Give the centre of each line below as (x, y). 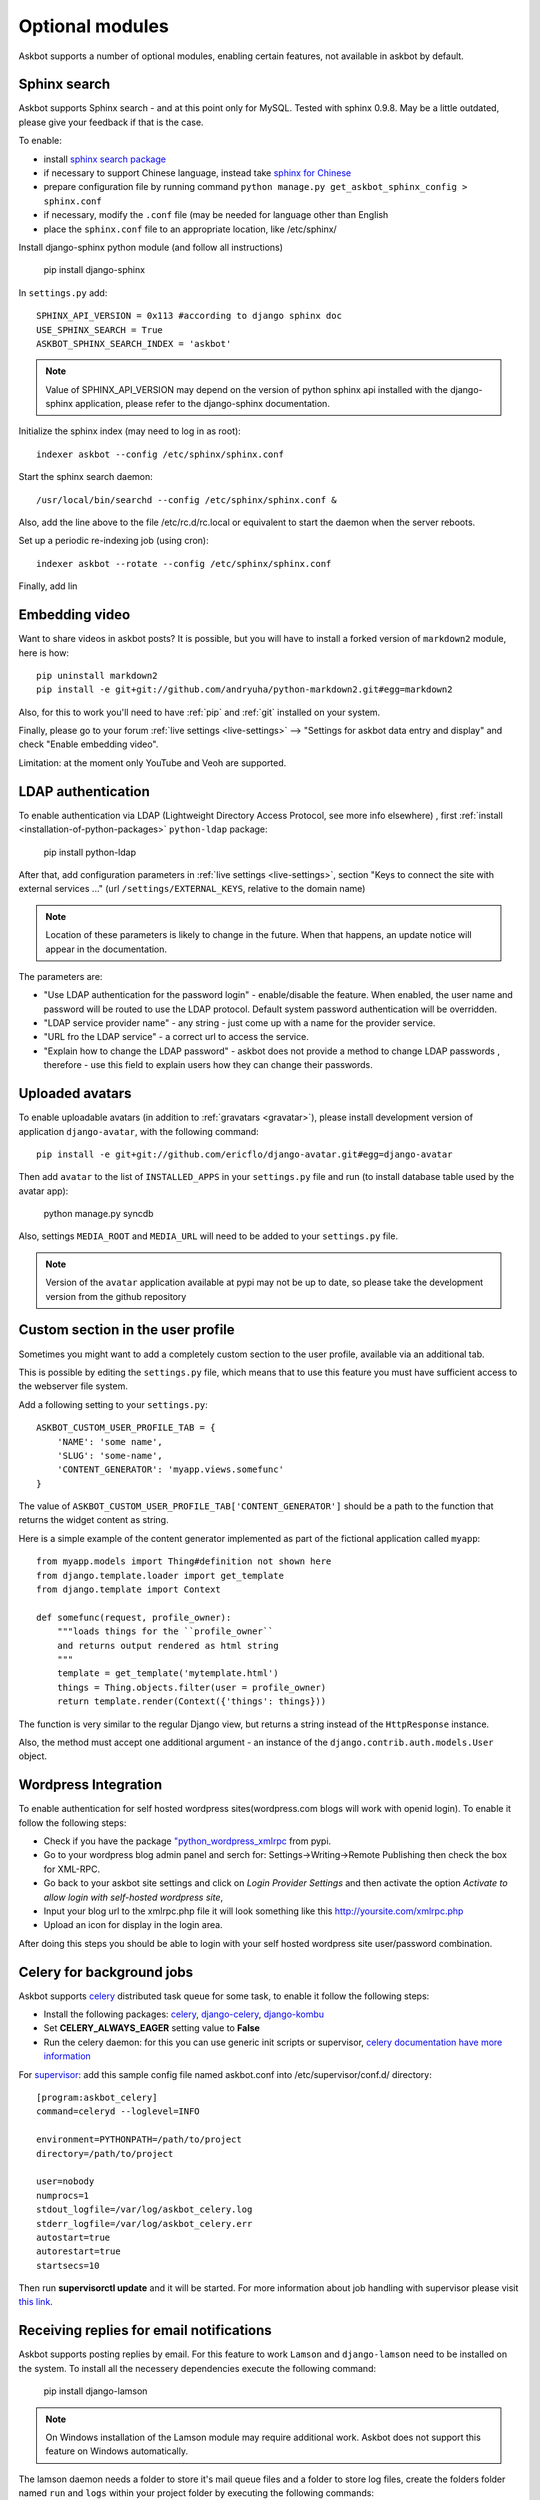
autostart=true (73, 2237)
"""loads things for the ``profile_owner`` (165, 1631)
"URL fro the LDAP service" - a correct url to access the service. (176, 1037)
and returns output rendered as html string (167, 1645)
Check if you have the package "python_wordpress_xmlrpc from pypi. (187, 1841)
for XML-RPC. (71, 1869)
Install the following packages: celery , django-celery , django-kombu (184, 2014)
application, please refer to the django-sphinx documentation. (202, 404)
